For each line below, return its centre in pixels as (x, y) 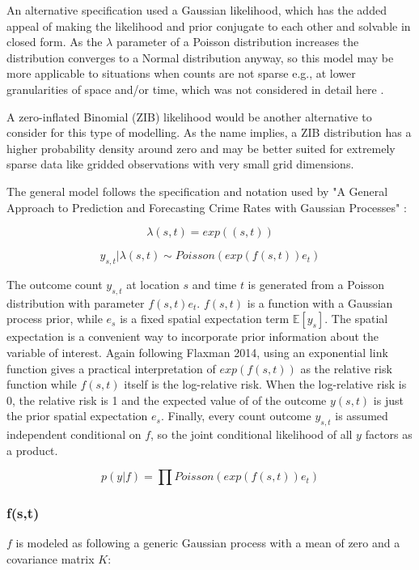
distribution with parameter (76, 302)
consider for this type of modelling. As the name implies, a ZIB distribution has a (209, 132)
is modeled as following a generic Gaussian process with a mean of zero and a (208, 543)
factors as (389, 434)
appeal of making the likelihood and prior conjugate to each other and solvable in (209, 26)
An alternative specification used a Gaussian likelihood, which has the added (197, 10)
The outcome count (55, 284)
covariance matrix (51, 559)
